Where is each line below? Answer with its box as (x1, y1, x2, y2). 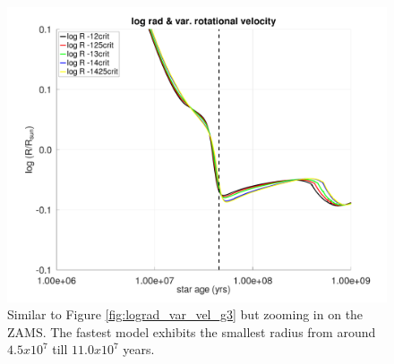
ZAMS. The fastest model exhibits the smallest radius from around (7, 322, 376, 341)
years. (123, 340, 155, 359)
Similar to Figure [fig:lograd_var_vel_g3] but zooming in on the (7, 305, 364, 324)
